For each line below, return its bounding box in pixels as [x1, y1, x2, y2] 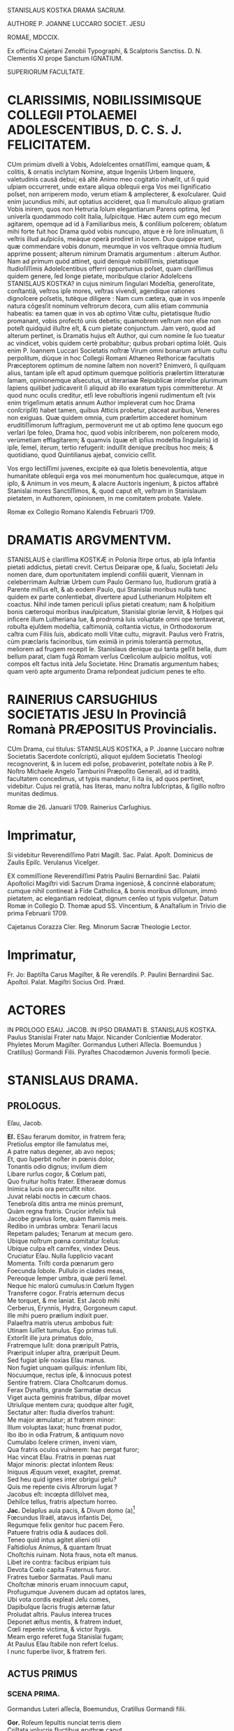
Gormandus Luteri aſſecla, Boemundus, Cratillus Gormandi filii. [7, 1704, 187, 1713]
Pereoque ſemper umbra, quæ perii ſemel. [7, 1274, 127, 1282]
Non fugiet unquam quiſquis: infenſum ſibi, [7, 1363, 128, 1371]
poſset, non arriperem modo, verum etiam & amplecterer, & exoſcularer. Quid [7, 189, 226, 198]
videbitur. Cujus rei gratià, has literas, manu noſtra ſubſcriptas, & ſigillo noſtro [7, 782, 226, 790]
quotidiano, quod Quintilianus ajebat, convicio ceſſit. [7, 450, 157, 459]
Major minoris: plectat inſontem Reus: [7, 1460, 115, 1468]
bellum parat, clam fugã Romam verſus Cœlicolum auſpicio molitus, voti [7, 652, 212, 660]
